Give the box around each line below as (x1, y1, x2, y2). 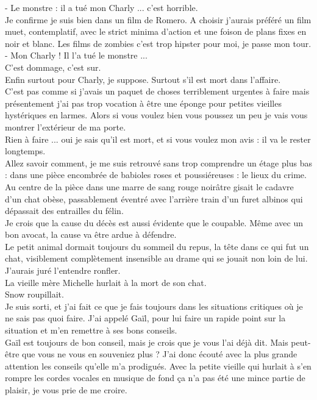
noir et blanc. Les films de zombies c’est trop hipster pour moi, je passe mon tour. (5, 37, 312, 49)
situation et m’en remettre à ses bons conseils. (5, 324, 177, 337)
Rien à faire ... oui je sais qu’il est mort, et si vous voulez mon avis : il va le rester (5, 132, 311, 145)
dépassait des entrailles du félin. (5, 204, 124, 217)
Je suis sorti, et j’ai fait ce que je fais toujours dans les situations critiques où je (5, 299, 303, 312)
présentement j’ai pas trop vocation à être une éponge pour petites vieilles (5, 96, 282, 109)
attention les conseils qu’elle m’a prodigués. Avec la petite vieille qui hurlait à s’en (5, 359, 312, 372)
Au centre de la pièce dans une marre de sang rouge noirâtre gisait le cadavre (5, 180, 294, 193)
